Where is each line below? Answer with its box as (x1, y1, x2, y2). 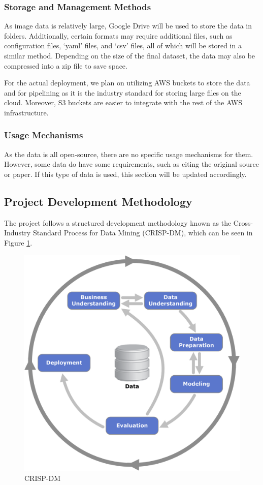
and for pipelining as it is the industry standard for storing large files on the (4, 87, 241, 98)
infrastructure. (4, 107, 49, 117)
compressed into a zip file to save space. (4, 60, 127, 71)
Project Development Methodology (4, 193, 192, 209)
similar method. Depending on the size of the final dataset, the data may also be (4, 50, 255, 60)
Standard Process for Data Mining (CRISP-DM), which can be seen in (32, 227, 253, 238)
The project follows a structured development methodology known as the (4, 217, 232, 228)
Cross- (233, 217, 253, 228)
